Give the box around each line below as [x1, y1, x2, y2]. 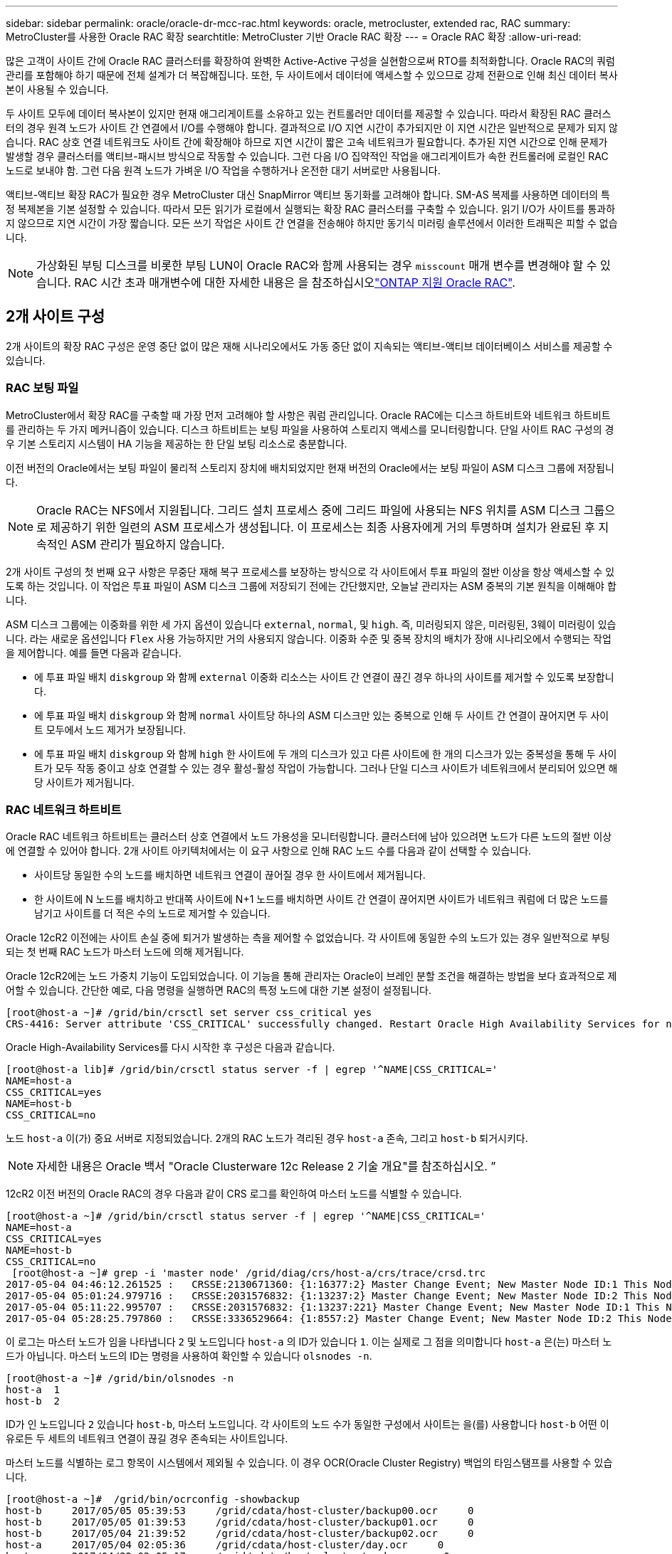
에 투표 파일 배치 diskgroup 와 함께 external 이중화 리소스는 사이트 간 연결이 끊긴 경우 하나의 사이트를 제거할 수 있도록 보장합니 [34, 670, 614, 683]
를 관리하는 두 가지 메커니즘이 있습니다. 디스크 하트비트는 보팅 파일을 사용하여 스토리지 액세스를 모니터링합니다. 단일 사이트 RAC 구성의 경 [6, 423, 614, 435]
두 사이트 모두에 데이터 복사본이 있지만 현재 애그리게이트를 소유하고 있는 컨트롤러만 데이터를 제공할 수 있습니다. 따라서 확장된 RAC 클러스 [6, 107, 611, 120]
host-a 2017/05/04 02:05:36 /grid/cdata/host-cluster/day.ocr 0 [6, 1539, 444, 1551]
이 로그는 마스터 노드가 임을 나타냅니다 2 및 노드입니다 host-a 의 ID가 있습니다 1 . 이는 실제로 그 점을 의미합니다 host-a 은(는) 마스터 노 [6, 1336, 612, 1348]
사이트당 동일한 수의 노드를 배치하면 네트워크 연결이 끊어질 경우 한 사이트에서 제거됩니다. [34, 869, 426, 882]
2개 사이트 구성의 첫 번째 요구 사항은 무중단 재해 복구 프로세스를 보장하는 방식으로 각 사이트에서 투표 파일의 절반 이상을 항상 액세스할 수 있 [6, 565, 615, 578]
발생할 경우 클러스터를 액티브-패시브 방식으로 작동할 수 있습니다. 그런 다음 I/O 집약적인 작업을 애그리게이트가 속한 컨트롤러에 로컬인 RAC [6, 150, 609, 162]
